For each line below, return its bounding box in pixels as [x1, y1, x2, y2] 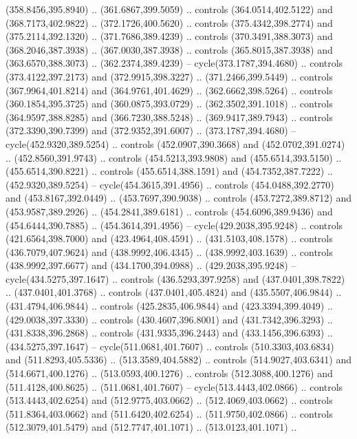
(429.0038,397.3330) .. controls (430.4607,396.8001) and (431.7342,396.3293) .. [6, 312, 333, 326]
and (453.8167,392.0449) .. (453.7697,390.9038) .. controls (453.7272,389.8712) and [6, 191, 351, 205]
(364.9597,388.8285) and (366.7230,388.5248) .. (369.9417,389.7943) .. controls [6, 109, 333, 124]
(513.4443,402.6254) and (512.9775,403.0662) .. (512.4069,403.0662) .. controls [6, 393, 333, 407]
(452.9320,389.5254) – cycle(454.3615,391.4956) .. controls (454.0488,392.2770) [6, 177, 334, 191]
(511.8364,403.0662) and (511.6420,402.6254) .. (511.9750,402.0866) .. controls [6, 406, 333, 420]
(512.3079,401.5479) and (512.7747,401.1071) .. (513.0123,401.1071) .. [6, 420, 297, 434]
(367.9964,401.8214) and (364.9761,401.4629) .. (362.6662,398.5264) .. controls [6, 83, 333, 97]
